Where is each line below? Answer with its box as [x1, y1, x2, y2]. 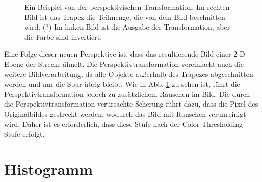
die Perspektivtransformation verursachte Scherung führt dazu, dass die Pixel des [4, 98, 258, 109]
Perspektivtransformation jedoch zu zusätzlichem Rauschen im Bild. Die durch [4, 88, 250, 99]
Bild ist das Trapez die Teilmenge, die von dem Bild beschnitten [24, 11, 225, 22]
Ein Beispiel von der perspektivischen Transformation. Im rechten [24, 2, 230, 12]
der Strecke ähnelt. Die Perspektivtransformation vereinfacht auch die [25, 58, 244, 69]
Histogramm [4, 158, 93, 179]
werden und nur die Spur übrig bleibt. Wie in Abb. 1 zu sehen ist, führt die [4, 79, 240, 89]
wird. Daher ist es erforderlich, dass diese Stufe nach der [4, 118, 180, 129]
